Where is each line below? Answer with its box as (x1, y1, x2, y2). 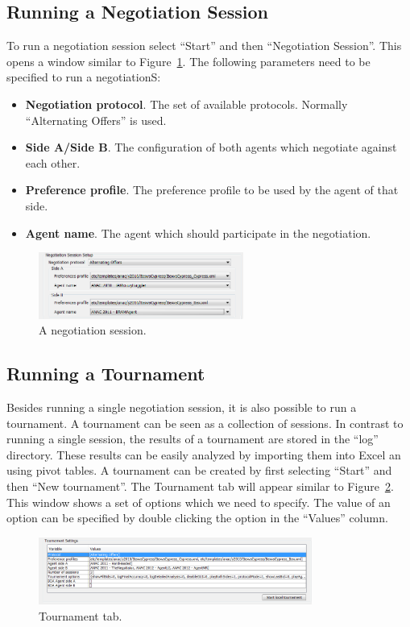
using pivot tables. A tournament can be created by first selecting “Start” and (6, 462, 392, 479)
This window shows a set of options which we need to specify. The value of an (6, 493, 391, 510)
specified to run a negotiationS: (6, 69, 161, 85)
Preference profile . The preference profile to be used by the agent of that (25, 181, 399, 198)
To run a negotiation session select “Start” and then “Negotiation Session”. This (6, 37, 402, 54)
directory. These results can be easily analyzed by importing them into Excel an (6, 446, 401, 463)
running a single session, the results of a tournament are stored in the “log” (6, 430, 379, 447)
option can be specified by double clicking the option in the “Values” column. (6, 509, 388, 526)
